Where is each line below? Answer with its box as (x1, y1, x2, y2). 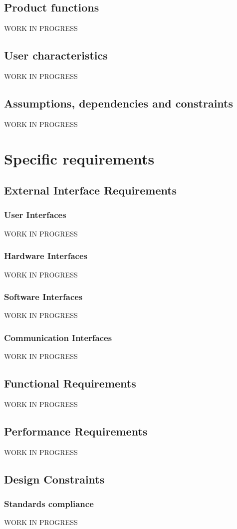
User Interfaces (4, 208, 66, 221)
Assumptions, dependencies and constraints (4, 95, 233, 110)
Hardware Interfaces (4, 249, 87, 262)
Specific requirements (4, 148, 155, 168)
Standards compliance (4, 497, 94, 510)
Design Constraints (4, 471, 105, 486)
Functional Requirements (4, 375, 136, 391)
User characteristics (4, 47, 108, 63)
